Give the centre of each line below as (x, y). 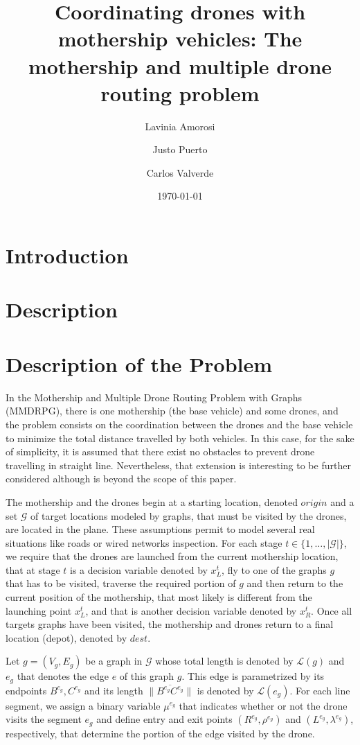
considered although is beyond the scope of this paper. (121, 479)
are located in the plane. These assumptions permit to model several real (160, 529)
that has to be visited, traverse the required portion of (121, 583)
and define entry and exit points (164, 719)
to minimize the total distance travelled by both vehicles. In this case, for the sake (180, 438)
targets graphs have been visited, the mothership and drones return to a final (170, 624)
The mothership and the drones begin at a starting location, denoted (152, 501)
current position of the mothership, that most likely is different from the (159, 597)
